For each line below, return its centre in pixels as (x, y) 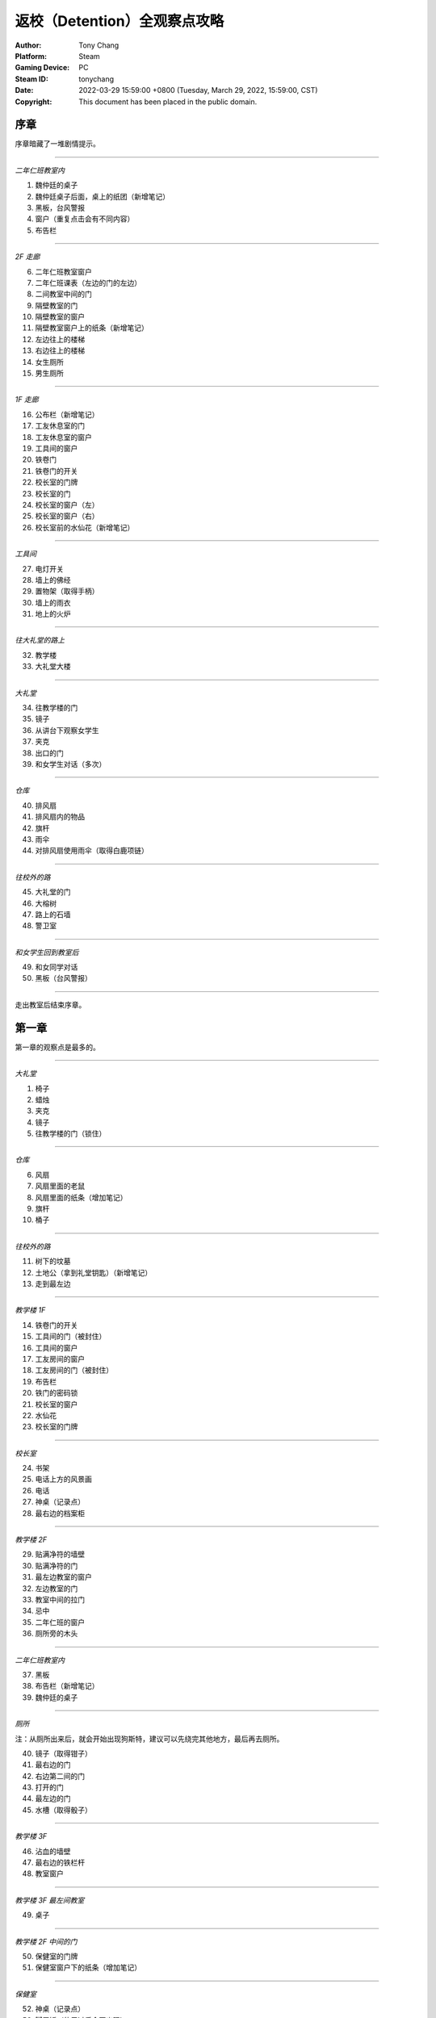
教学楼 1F (30, 1310)
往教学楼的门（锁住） (71, 1133)
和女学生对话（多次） (71, 764)
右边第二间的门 (60, 1776)
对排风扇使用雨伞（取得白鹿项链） (92, 851)
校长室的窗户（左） (67, 504)
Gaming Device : (42, 68)
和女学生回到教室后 (47, 952)
